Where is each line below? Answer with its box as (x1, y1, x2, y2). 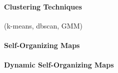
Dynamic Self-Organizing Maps (4, 59, 114, 70)
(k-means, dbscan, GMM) (4, 20, 82, 30)
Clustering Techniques (4, 1, 82, 11)
